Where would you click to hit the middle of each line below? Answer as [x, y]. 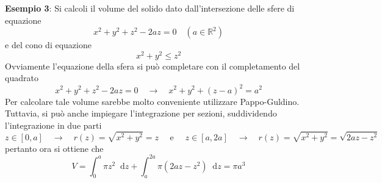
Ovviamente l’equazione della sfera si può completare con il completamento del [153, 66]
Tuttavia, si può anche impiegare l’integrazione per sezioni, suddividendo [141, 113]
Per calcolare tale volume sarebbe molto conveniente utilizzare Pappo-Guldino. [152, 101]
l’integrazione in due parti [53, 125]
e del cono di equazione [48, 45]
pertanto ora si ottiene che [54, 148]
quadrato [22, 78]
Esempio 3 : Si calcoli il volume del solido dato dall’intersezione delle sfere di [150, 8]
